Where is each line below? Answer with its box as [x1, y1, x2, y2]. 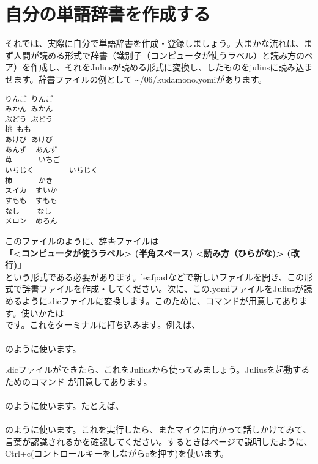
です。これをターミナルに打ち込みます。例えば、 [5, 318, 201, 331]
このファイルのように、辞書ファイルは [5, 234, 159, 247]
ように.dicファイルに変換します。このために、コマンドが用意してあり [21, 294, 300, 307]
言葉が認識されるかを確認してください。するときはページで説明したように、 [5, 435, 312, 447]
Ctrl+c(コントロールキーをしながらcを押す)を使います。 [5, 447, 229, 460]
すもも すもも [5, 196, 57, 206]
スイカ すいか [5, 186, 57, 195]
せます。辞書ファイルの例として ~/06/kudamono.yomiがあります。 [5, 72, 267, 85]
